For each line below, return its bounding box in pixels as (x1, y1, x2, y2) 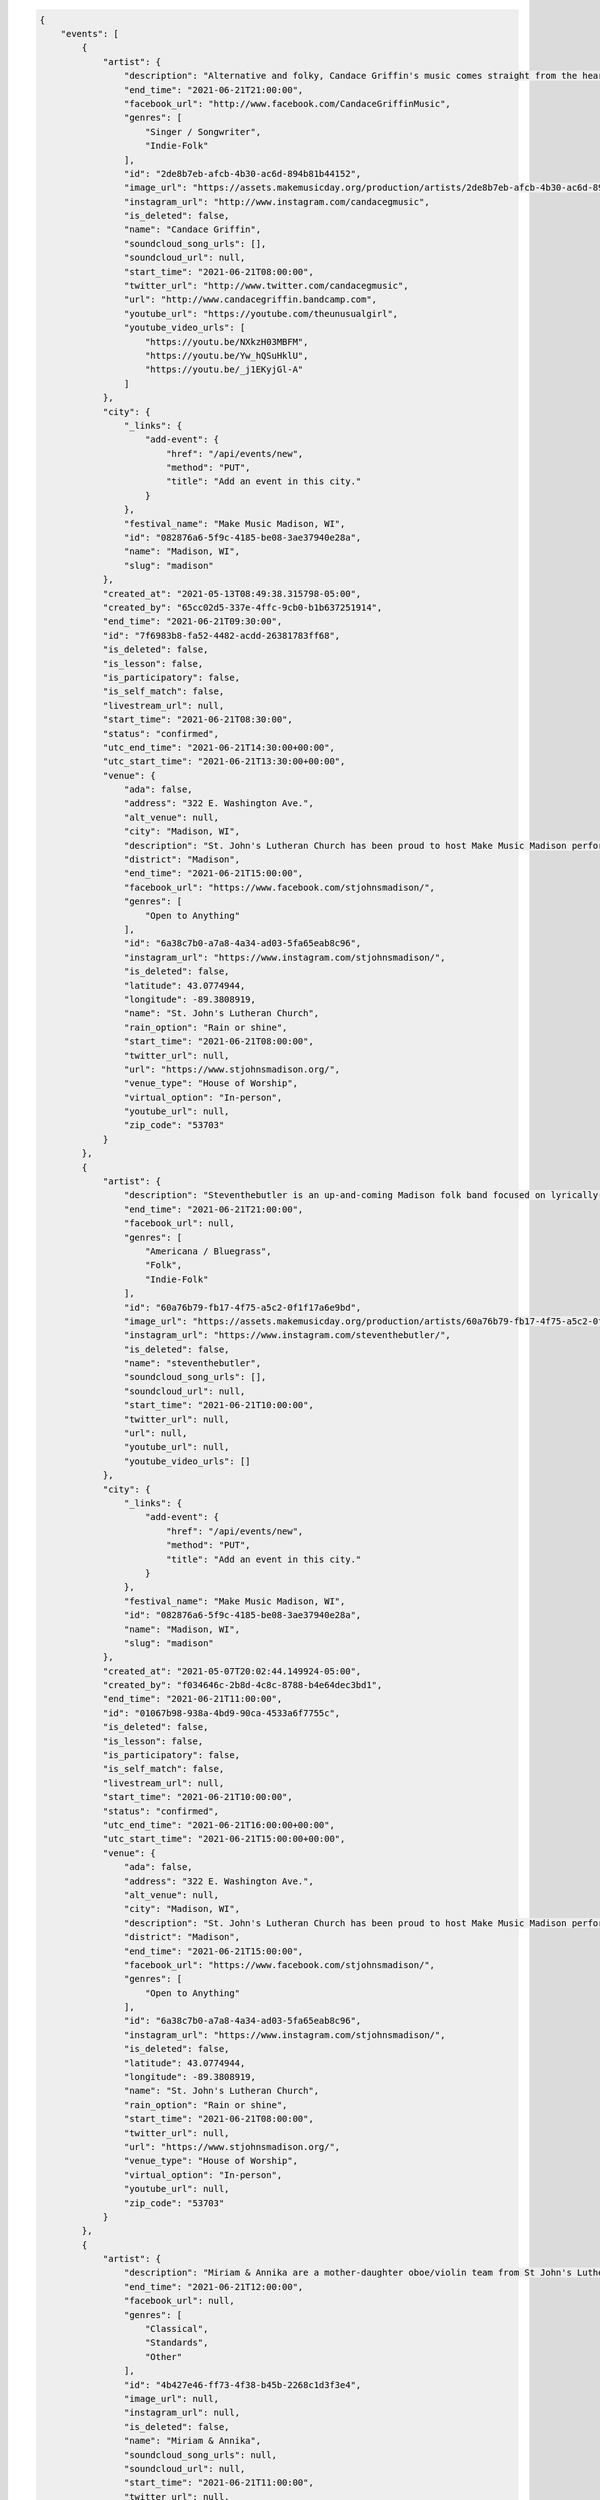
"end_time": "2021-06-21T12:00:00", (123, 2281, 304, 2292)
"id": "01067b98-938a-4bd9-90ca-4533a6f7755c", (102, 1707, 341, 1719)
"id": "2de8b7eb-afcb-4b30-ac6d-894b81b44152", (123, 168, 362, 179)
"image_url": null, (123, 2393, 220, 2404)
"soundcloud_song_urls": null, (123, 2449, 277, 2460)
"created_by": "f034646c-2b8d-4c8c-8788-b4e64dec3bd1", (102, 1680, 383, 1691)
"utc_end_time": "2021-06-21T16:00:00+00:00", (102, 1819, 335, 1830)
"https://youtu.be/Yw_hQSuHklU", (145, 350, 309, 361)
